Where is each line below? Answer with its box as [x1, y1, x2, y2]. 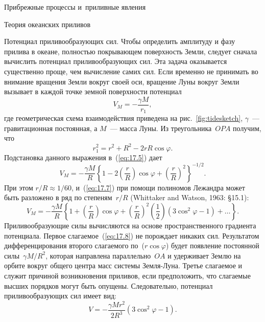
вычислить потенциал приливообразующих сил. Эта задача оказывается [4, 56, 227, 67]
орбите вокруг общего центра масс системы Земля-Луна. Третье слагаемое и [4, 260, 243, 271]
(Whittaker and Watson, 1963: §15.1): [130, 192, 249, 203]
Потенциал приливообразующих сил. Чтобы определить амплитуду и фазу [4, 36, 235, 47]
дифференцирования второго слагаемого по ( [4, 240, 144, 251]
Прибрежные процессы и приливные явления [4, 2, 146, 12]
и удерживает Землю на [167, 250, 241, 261]
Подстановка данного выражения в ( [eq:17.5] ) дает [4, 152, 162, 162]
